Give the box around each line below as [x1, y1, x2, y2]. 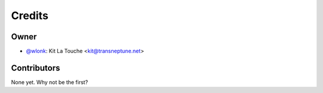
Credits [11, 9, 49, 22]
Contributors [11, 63, 60, 73]
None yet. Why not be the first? [11, 78, 89, 86]
